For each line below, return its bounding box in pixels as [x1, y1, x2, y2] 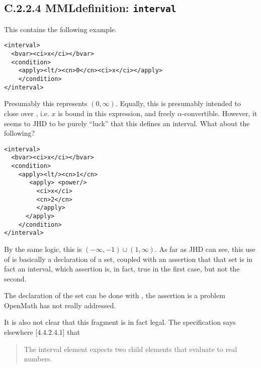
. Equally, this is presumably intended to [115, 98, 241, 109]
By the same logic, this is [4, 243, 82, 254]
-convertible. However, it [182, 108, 257, 118]
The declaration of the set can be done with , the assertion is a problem [4, 290, 225, 301]
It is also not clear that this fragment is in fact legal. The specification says [4, 317, 236, 327]
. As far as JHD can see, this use [154, 243, 255, 254]
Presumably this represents [4, 98, 88, 109]
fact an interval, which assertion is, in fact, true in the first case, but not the [4, 263, 240, 274]
